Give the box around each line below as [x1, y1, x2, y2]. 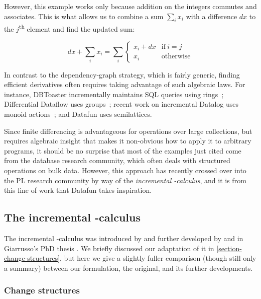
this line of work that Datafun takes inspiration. [4, 185, 152, 195]
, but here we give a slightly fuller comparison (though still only [60, 253, 256, 263]
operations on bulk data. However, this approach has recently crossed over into [4, 165, 246, 175]
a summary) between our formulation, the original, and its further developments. [4, 262, 253, 273]
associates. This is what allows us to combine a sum [4, 11, 164, 21]
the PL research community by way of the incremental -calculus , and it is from [4, 175, 246, 185]
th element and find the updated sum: [19, 22, 135, 34]
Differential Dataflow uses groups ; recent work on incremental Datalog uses [4, 99, 239, 109]
